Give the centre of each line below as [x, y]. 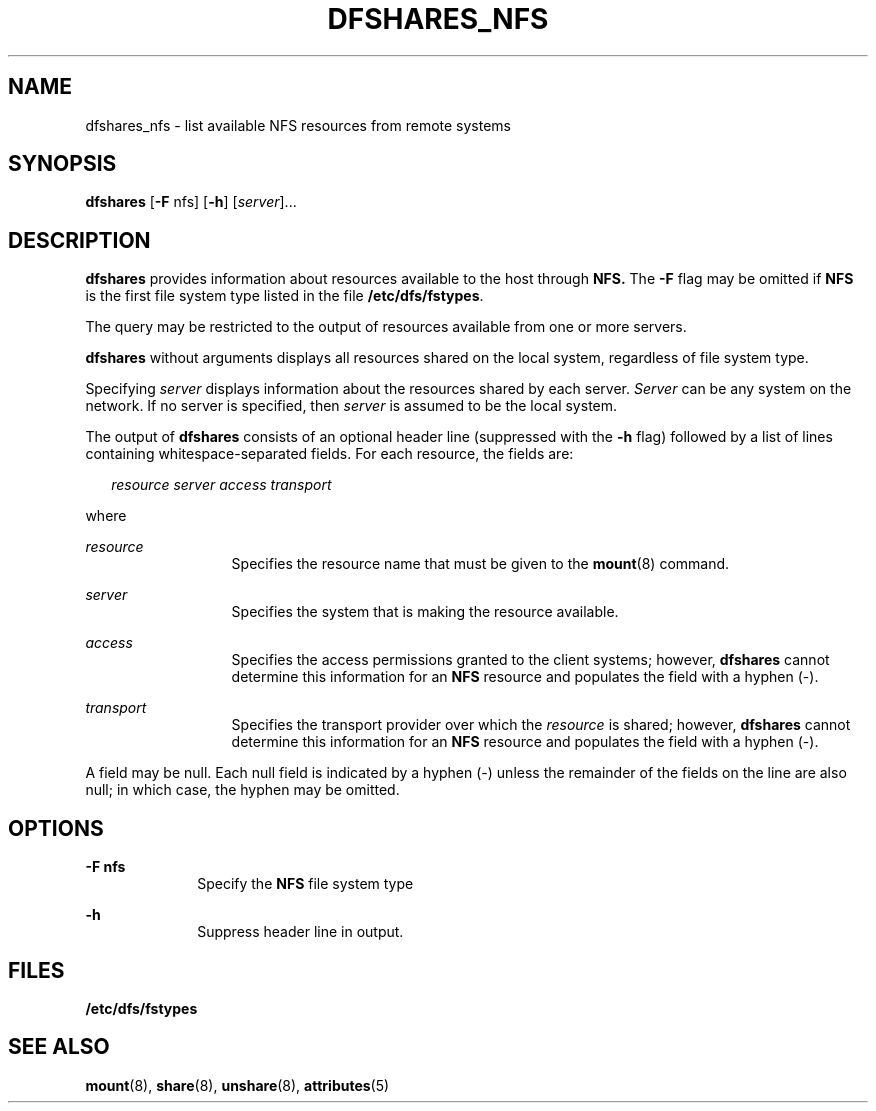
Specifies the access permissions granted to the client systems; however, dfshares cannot [530, 660]
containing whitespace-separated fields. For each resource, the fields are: [329, 454]
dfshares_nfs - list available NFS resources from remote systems [298, 125]
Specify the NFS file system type [305, 884]
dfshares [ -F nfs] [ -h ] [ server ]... [191, 202]
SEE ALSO [59, 1047]
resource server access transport [221, 485]
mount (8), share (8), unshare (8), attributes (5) [237, 1085]
